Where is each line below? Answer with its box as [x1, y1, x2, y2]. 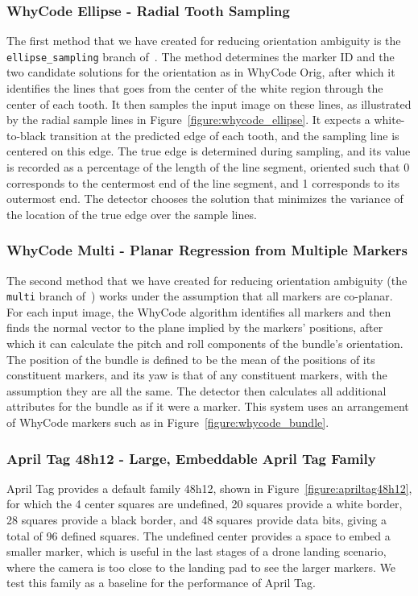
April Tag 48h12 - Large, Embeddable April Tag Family [6, 448, 376, 468]
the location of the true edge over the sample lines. [6, 205, 257, 222]
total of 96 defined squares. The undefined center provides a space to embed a [6, 527, 391, 544]
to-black [6, 126, 46, 143]
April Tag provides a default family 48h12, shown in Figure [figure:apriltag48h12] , [6, 479, 412, 496]
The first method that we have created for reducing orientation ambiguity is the [6, 32, 401, 49]
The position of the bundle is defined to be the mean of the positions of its [6, 350, 375, 367]
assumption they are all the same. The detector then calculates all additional [6, 382, 387, 399]
